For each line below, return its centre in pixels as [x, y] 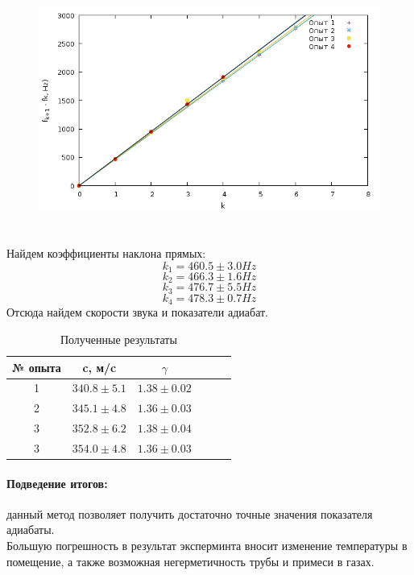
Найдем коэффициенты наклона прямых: [106, 252]
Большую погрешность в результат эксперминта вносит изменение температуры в [207, 545]
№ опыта [37, 367]
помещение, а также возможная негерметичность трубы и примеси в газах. [190, 561]
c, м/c [99, 367]
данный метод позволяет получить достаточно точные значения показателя [190, 513]
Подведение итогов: [57, 483]
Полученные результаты [118, 339]
